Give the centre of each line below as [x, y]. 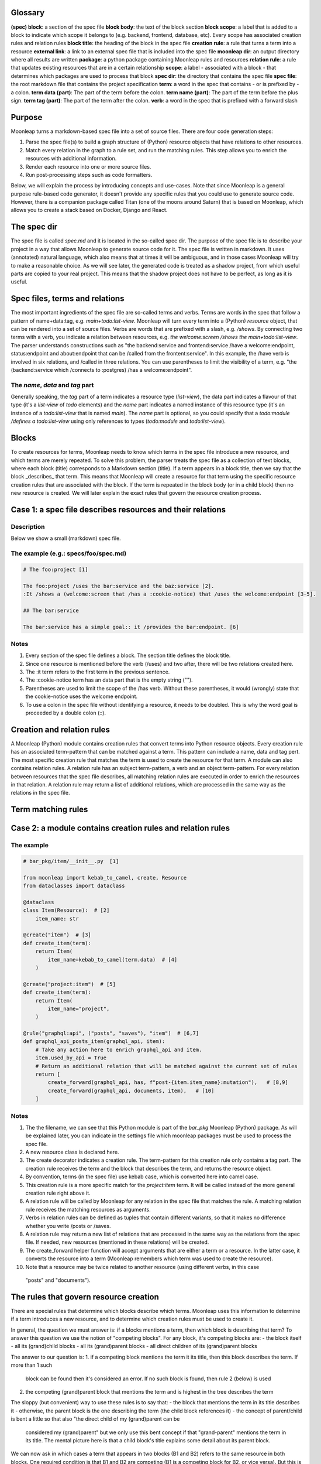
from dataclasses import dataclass [74, 886]
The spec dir [34, 227]
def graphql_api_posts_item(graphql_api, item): [94, 1041]
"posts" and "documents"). [58, 1280]
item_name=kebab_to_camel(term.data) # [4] [113, 960]
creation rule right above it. [58, 1193]
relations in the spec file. [40, 793]
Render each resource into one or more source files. [88, 166]
